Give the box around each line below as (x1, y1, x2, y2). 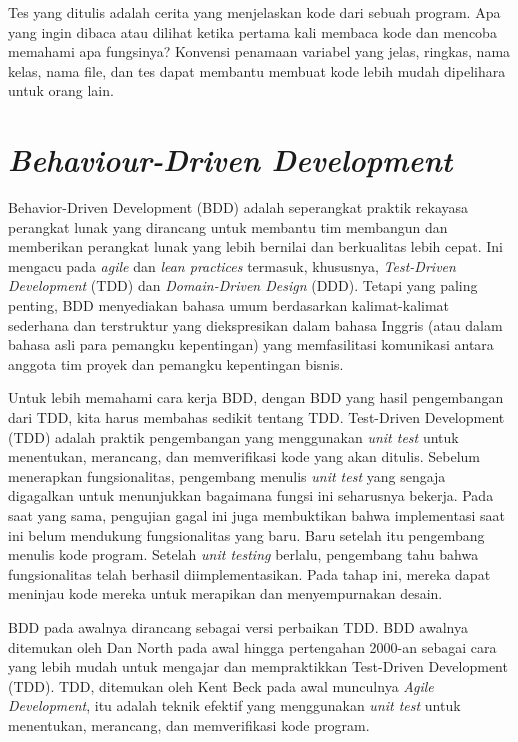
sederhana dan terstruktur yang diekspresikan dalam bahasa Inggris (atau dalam (8, 314, 503, 335)
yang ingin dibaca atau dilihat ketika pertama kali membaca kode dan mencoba (8, 21, 497, 42)
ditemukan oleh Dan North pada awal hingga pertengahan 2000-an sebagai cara (8, 636, 497, 657)
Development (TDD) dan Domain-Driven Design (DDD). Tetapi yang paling (8, 275, 478, 296)
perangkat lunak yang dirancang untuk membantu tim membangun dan (8, 216, 448, 237)
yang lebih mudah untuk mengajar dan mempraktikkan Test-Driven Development (8, 656, 508, 677)
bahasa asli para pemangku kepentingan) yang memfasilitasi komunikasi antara (8, 334, 494, 355)
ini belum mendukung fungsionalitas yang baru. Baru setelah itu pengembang (8, 524, 485, 545)
